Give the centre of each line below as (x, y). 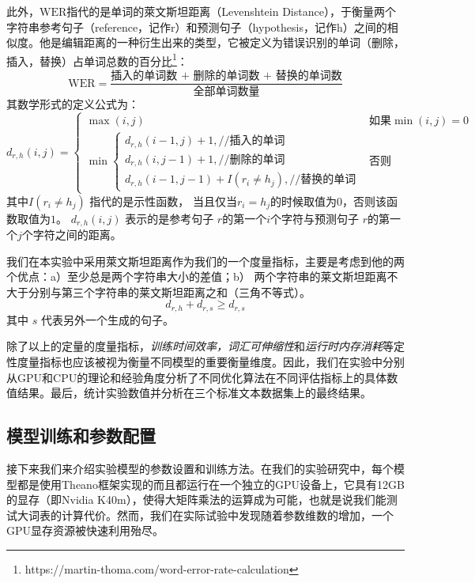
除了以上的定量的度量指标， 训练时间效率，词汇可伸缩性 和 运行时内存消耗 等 (200, 346)
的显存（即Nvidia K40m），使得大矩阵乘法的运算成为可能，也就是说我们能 (196, 500)
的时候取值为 (304, 201)
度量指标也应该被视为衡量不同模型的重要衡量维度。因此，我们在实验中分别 (211, 362)
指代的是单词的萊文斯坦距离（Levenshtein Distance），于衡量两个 (231, 11)
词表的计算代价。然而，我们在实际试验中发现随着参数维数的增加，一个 (211, 515)
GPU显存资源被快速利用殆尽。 (85, 530)
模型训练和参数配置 (81, 435)
